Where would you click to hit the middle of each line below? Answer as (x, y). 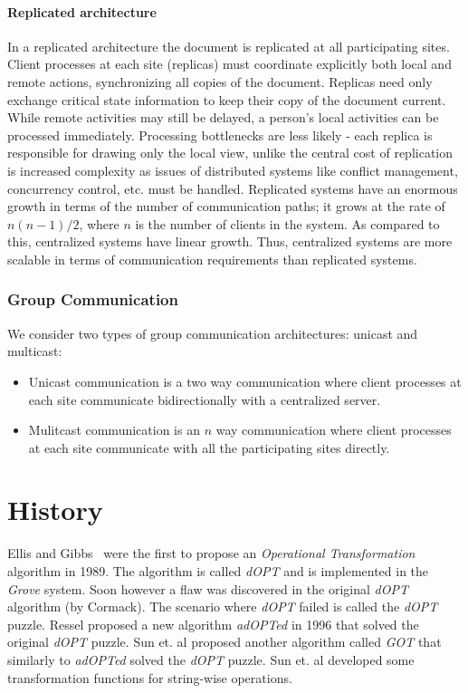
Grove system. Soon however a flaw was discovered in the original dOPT (208, 588)
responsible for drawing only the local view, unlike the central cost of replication (230, 153)
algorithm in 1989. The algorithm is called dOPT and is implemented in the (218, 571)
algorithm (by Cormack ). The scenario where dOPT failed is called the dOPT (223, 606)
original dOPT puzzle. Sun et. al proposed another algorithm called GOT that (224, 642)
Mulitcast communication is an (114, 430)
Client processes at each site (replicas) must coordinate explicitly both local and (229, 64)
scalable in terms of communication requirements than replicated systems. (212, 259)
